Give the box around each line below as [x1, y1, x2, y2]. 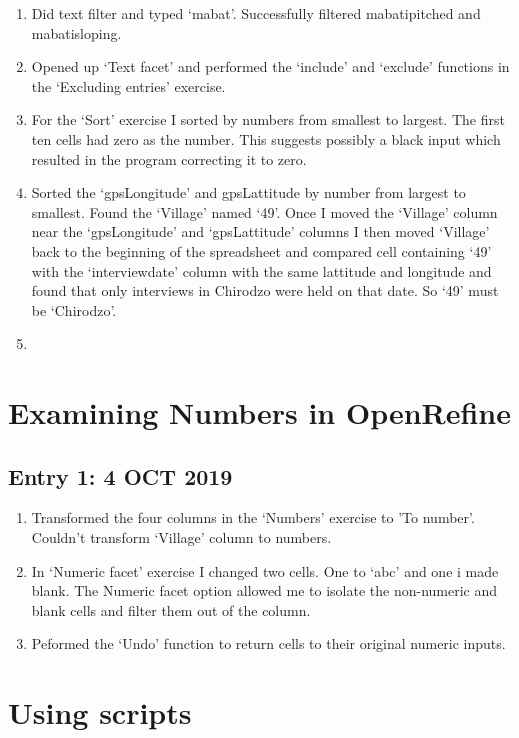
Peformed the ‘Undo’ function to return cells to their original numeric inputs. [31, 633, 506, 654]
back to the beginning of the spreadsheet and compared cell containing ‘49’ [31, 240, 492, 261]
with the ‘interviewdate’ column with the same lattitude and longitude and [31, 260, 492, 281]
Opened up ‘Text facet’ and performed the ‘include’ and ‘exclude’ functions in [31, 56, 510, 77]
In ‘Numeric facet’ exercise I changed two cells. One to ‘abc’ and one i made [31, 560, 499, 581]
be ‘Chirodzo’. [31, 299, 117, 320]
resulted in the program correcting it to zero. [31, 148, 307, 169]
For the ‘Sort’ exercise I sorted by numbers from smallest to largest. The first [31, 109, 505, 130]
